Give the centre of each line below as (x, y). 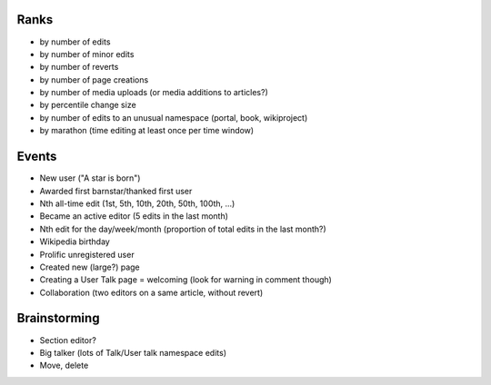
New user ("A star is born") (90, 178)
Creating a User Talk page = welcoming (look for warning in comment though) (185, 280)
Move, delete (64, 365)
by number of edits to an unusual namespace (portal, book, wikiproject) (174, 117)
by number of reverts (79, 67)
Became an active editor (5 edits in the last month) (134, 216)
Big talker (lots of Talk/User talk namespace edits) (133, 352)
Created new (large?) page (90, 267)
